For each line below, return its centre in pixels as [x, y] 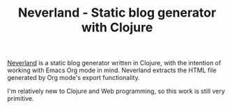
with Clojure [117, 27]
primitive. [21, 99]
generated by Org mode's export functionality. [74, 78]
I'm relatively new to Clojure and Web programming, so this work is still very [116, 91]
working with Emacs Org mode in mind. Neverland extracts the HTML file [112, 70]
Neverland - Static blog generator [117, 13]
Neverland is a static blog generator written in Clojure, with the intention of [114, 63]
